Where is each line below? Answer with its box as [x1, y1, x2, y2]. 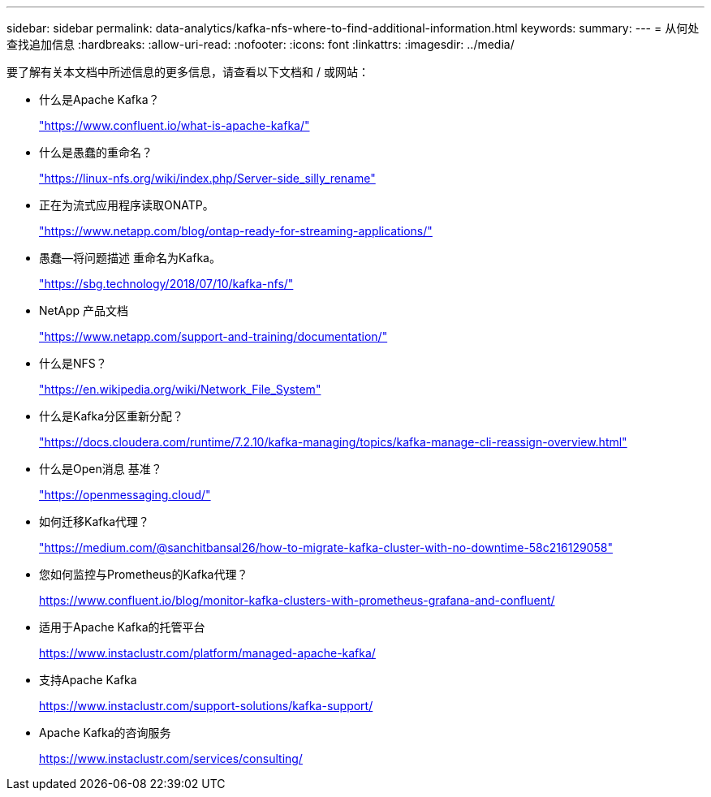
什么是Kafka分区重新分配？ [39, 409, 183, 423]
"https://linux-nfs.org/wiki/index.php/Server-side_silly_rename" [39, 171, 376, 185]
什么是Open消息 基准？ [39, 462, 162, 476]
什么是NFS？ [39, 356, 107, 370]
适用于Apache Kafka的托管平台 [39, 620, 205, 634]
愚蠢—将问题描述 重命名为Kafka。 [39, 251, 221, 265]
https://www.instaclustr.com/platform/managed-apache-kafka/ [39, 646, 376, 660]
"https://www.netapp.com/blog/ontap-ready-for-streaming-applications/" [39, 224, 433, 238]
